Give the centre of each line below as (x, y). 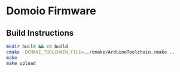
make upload (21, 63)
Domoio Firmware (51, 11)
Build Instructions (40, 33)
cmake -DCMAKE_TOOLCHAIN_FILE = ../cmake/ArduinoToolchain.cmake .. (91, 52)
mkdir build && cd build (37, 46)
